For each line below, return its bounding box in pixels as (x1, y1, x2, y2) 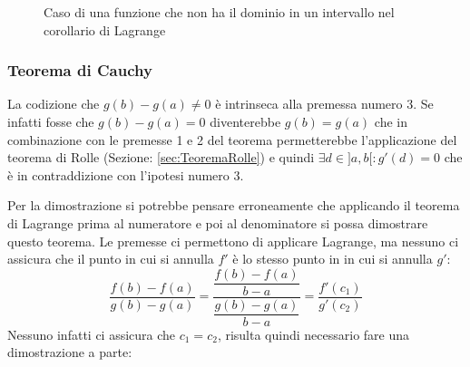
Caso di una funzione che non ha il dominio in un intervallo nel (44, 3, 395, 21)
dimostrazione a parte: (7, 343, 132, 362)
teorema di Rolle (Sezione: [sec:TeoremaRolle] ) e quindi (7, 148, 315, 167)
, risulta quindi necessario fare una (217, 324, 410, 343)
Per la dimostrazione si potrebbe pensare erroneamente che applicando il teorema (7, 196, 460, 215)
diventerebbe (210, 112, 281, 130)
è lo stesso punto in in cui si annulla (232, 249, 433, 268)
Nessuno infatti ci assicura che (7, 324, 176, 343)
